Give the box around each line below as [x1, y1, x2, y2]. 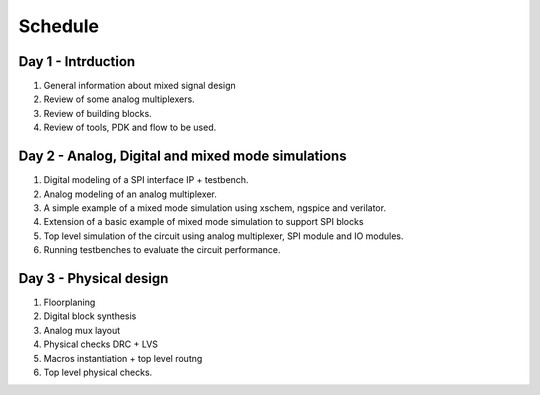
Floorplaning [43, 296, 96, 308]
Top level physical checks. [43, 366, 153, 378]
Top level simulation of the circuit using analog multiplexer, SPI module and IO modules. [43, 230, 404, 242]
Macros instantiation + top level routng [43, 352, 203, 364]
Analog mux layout [43, 324, 121, 336]
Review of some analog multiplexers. [43, 93, 195, 105]
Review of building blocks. [43, 107, 152, 119]
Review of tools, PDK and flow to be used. [43, 121, 217, 134]
